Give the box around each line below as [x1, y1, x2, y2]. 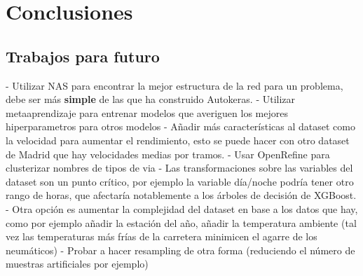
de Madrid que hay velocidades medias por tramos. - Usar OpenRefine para [6, 146, 330, 161]
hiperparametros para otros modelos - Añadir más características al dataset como [6, 119, 355, 134]
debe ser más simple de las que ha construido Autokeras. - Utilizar [6, 92, 296, 106]
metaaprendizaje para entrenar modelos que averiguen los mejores [6, 105, 288, 120]
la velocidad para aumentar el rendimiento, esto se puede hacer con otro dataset [6, 132, 350, 147]
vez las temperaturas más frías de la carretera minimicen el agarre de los [6, 229, 317, 244]
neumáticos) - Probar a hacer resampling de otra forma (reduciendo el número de [6, 242, 355, 257]
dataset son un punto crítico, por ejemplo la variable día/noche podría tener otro [6, 174, 354, 188]
